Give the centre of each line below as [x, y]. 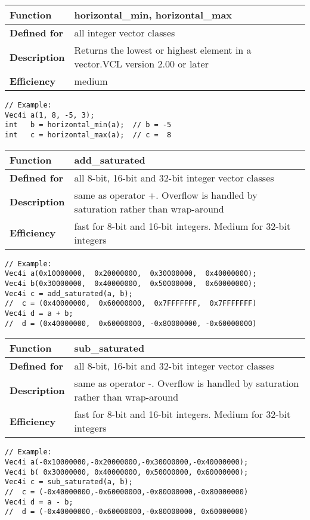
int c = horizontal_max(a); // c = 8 [88, 135]
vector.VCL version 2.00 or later [141, 64]
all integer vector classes [125, 33]
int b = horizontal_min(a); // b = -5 [88, 125]
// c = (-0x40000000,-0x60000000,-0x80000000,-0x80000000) [127, 492]
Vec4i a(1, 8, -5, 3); [50, 115]
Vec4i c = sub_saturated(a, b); [69, 482]
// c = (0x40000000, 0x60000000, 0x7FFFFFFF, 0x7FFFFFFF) [131, 304]
